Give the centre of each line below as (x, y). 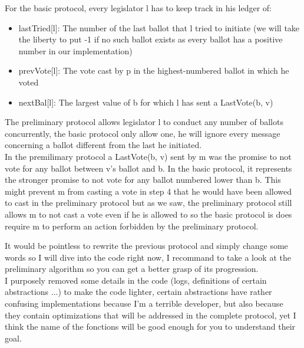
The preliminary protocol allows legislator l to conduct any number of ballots (144, 122)
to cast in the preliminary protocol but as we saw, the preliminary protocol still (148, 203)
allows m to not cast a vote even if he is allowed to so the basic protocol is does (148, 214)
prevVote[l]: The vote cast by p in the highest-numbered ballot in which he (154, 70)
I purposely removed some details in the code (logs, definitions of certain (136, 280)
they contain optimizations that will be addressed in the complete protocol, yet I (151, 315)
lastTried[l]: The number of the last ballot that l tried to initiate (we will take (159, 27)
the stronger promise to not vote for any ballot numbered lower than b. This (143, 180)
